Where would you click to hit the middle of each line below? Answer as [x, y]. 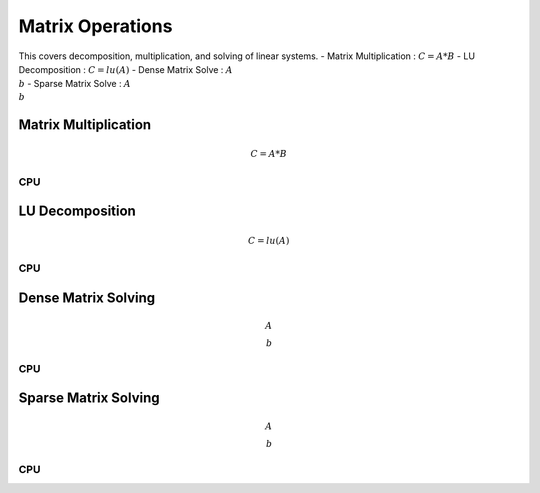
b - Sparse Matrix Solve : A [75, 84]
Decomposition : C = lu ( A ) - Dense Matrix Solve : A [126, 69]
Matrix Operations [95, 26]
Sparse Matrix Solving [89, 398]
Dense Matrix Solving [87, 297]
